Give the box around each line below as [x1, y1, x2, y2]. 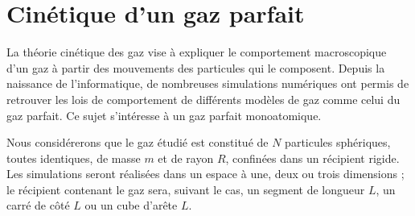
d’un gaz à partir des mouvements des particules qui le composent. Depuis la [6, 59, 385, 76]
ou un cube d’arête [84, 197, 178, 214]
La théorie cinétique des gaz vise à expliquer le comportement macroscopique [6, 44, 387, 60]
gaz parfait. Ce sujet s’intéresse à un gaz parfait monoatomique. [6, 106, 322, 123]
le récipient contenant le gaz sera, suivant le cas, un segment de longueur [6, 181, 365, 197]
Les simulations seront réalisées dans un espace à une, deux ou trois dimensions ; [6, 165, 405, 182]
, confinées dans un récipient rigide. [225, 149, 400, 166]
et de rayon [158, 149, 214, 166]
